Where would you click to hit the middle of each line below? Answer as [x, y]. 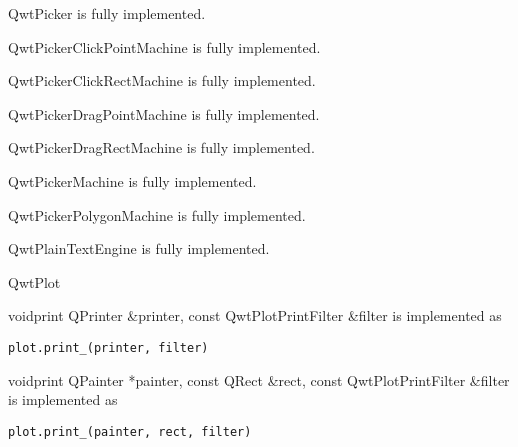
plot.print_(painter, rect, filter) [130, 431]
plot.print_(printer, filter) [108, 347]
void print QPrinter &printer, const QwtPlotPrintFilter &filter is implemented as [255, 315]
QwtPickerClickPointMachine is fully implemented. [164, 46]
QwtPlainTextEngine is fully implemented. [139, 248]
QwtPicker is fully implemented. [107, 13]
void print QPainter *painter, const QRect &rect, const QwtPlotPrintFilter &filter [259, 379]
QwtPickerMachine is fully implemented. [132, 180]
